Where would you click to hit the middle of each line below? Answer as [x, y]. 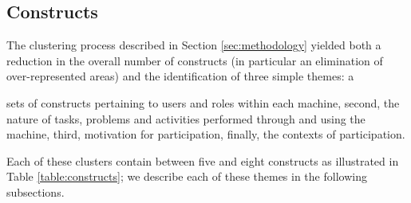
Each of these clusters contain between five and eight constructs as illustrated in [203, 160]
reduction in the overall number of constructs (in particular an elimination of [195, 60]
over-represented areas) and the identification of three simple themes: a [180, 76]
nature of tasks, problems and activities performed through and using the [186, 118]
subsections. [36, 191]
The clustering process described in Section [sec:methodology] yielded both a [194, 45]
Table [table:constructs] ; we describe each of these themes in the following [187, 176]
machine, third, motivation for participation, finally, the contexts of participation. [206, 134]
